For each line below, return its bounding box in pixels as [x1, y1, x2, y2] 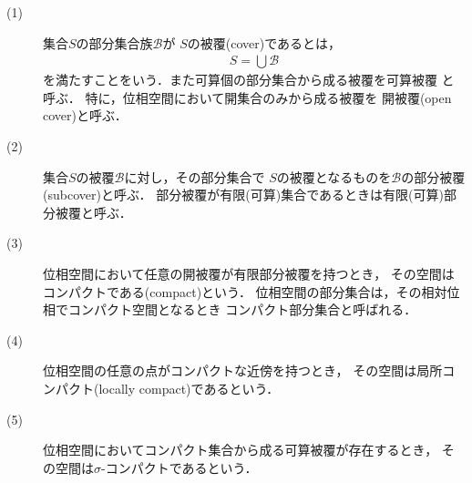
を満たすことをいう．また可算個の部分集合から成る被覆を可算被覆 [43, 70, 437, 89]
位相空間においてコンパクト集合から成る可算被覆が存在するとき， [43, 440, 438, 459]
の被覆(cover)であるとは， [187, 33, 342, 52]
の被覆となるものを [276, 167, 392, 186]
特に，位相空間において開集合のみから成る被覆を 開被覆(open [85, 87, 452, 107]
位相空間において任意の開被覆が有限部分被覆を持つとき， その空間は [43, 263, 455, 283]
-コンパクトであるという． [101, 457, 258, 477]
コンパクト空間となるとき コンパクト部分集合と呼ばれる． [67, 300, 417, 319]
